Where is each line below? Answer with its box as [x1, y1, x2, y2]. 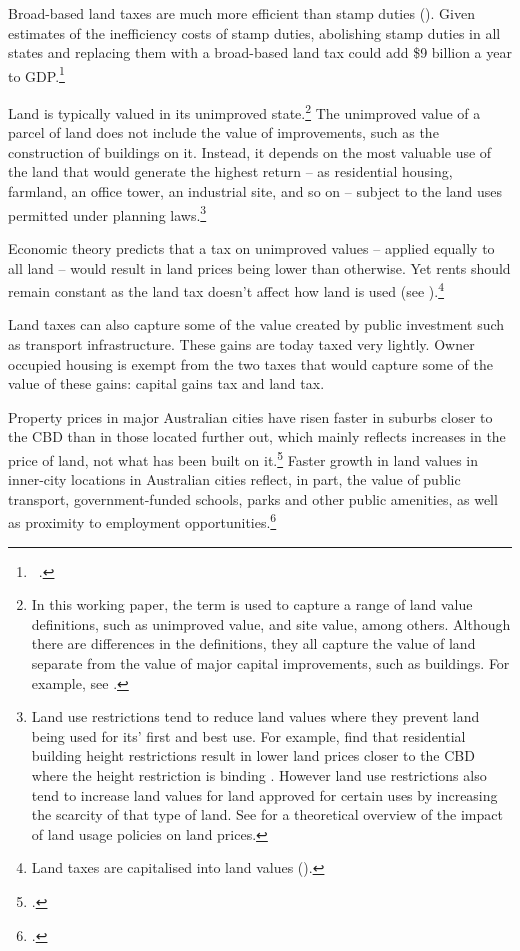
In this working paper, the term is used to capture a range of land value [31, 594, 473, 615]
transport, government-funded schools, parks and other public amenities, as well [8, 488, 498, 509]
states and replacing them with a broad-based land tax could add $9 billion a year [8, 42, 512, 63]
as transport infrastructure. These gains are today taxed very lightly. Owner [8, 333, 475, 354]
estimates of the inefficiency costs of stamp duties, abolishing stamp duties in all [8, 22, 501, 43]
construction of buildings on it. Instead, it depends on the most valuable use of [8, 141, 492, 162]
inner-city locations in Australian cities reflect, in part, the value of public [8, 469, 461, 490]
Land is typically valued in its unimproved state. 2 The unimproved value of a [8, 100, 481, 123]
